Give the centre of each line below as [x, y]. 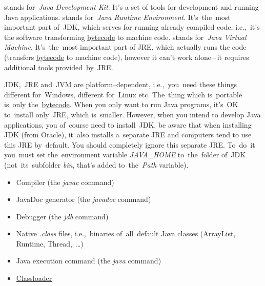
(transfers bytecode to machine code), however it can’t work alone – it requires [127, 57]
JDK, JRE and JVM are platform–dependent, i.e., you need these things [121, 84]
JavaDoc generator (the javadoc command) [84, 199]
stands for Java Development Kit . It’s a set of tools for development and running [131, 7]
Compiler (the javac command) [65, 182]
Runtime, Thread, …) [50, 243]
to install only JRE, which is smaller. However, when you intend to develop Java [132, 114]
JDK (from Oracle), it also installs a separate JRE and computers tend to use [128, 135]
